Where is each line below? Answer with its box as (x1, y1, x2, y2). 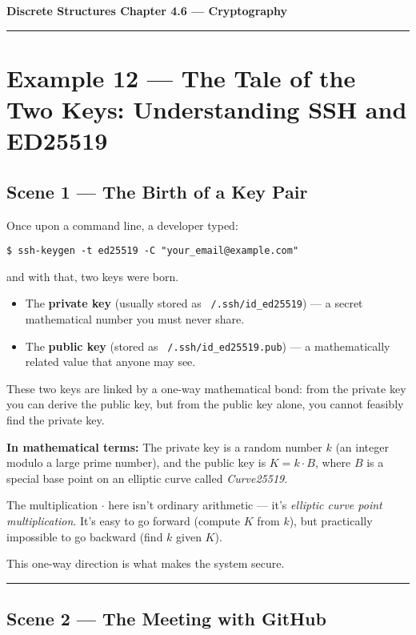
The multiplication (6, 496, 98, 513)
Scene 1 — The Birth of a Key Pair (6, 179, 308, 203)
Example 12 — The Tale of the (6, 61, 356, 94)
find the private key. (6, 412, 105, 428)
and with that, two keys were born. (6, 267, 179, 284)
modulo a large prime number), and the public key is (6, 454, 266, 471)
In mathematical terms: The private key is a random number (6, 438, 322, 455)
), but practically (289, 512, 373, 529)
